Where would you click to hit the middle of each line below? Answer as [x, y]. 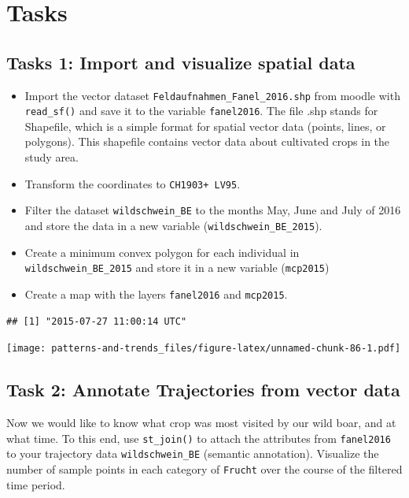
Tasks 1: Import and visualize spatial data [181, 62]
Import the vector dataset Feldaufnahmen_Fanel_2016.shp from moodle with [212, 95]
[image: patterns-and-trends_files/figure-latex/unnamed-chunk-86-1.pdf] [204, 349]
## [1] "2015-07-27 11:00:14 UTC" [97, 321]
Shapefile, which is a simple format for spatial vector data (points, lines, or [205, 126]
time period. [36, 484]
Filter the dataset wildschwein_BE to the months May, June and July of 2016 [213, 210]
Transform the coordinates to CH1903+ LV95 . [133, 183]
